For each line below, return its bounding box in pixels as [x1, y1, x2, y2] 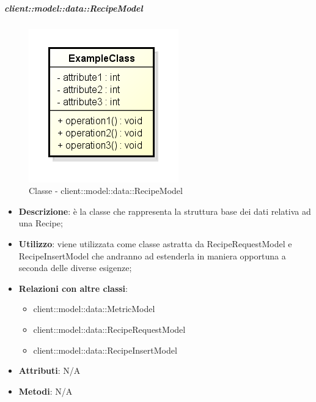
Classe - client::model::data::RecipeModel [29, 184, 183, 197]
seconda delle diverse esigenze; [18, 261, 132, 274]
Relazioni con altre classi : [18, 281, 128, 294]
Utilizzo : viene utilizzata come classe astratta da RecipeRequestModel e [18, 237, 292, 250]
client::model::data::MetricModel [33, 302, 155, 315]
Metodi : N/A [18, 384, 73, 397]
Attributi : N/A [18, 364, 81, 377]
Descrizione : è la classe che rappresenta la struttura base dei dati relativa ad [18, 204, 311, 217]
